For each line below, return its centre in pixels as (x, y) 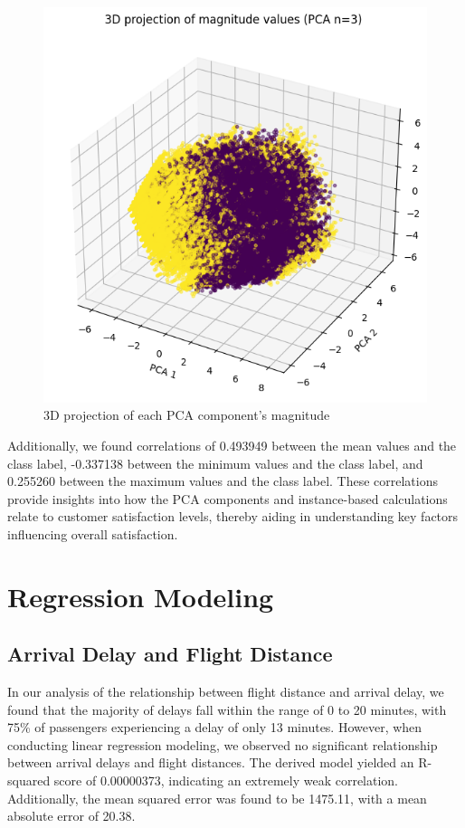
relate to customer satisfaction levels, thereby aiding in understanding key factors (233, 516)
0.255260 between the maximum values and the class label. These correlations (223, 481)
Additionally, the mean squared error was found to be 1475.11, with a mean (217, 798)
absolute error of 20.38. (71, 816)
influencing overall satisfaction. (93, 533)
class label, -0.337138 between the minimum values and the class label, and (215, 463)
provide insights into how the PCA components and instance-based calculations (228, 498)
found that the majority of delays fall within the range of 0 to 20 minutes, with (227, 709)
